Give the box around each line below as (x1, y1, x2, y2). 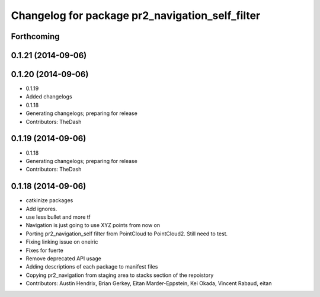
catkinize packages (25, 197, 73, 204)
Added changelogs (25, 93, 72, 100)
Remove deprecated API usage (25, 255, 102, 262)
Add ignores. (25, 205, 57, 212)
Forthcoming (11, 31, 60, 41)
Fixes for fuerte (25, 247, 63, 254)
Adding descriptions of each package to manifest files (25, 263, 158, 270)
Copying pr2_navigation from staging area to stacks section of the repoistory (25, 272, 214, 279)
